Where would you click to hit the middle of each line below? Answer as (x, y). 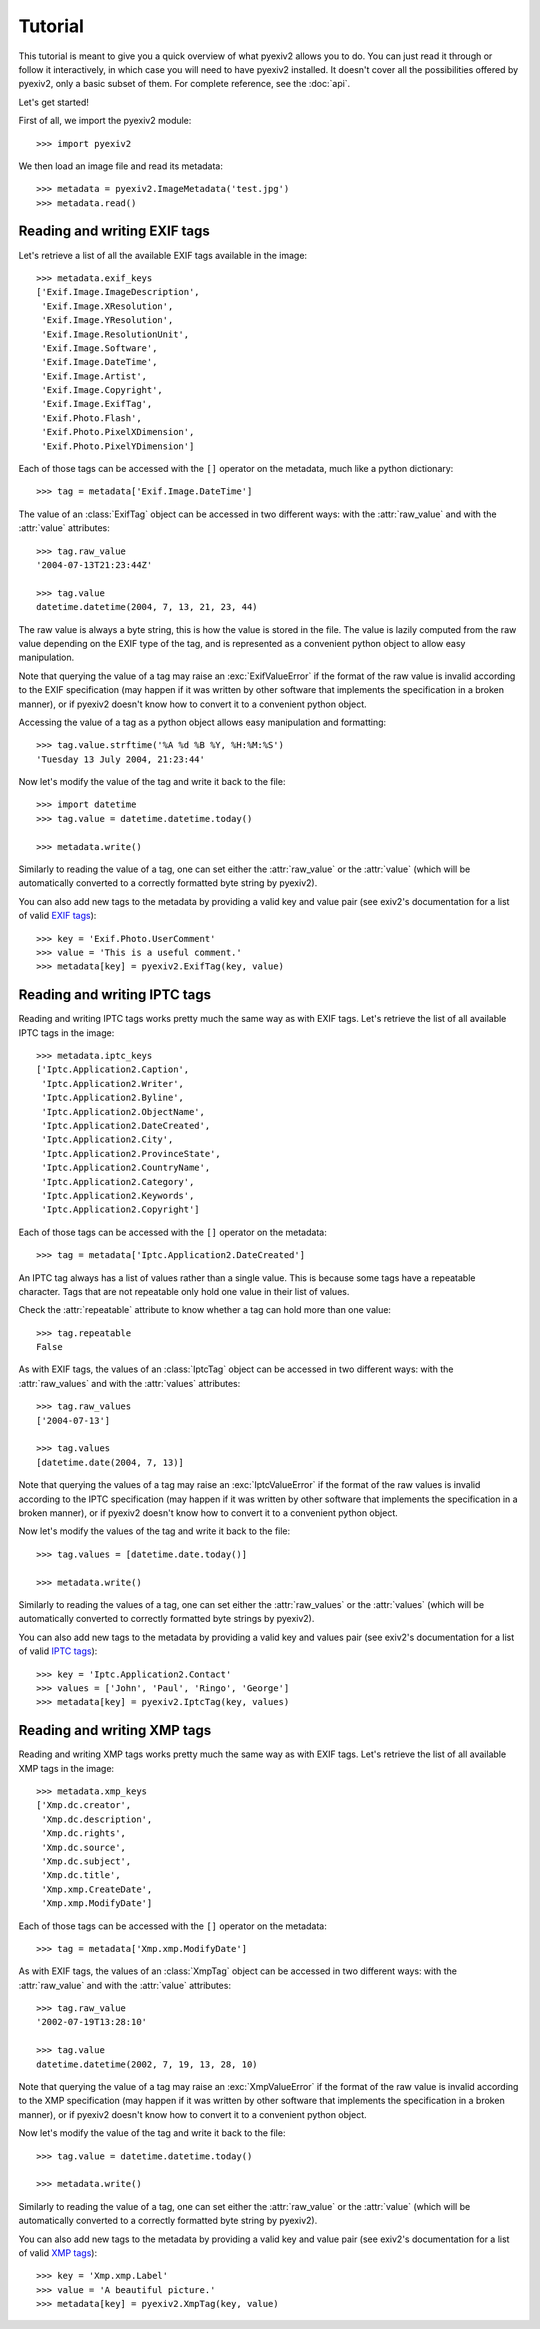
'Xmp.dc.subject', (86, 1861)
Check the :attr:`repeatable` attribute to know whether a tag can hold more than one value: (205, 1310)
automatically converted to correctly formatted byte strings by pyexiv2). (166, 1619)
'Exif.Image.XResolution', (107, 306)
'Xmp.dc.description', (97, 1819)
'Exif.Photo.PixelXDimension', (118, 432)
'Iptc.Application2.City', (107, 1139)
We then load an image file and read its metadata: (121, 166)
